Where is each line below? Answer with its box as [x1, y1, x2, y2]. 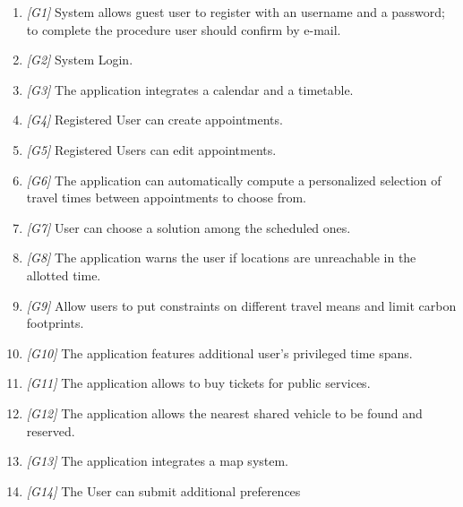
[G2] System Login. [26, 50, 133, 69]
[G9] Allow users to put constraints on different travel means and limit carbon [26, 296, 457, 314]
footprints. [26, 314, 84, 332]
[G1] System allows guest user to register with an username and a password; [26, 3, 445, 21]
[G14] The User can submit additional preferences [26, 481, 301, 500]
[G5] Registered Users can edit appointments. [26, 140, 277, 159]
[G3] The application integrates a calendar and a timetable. [26, 80, 354, 99]
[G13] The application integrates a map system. [26, 451, 289, 470]
